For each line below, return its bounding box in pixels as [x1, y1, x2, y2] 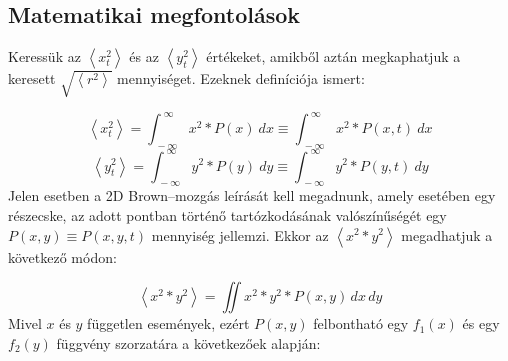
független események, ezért [87, 313, 250, 334]
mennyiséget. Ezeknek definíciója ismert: [117, 68, 365, 88]
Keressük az [8, 46, 81, 66]
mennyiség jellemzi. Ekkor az [151, 224, 329, 245]
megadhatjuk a [401, 224, 493, 245]
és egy [462, 313, 500, 334]
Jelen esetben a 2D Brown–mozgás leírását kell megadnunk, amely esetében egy [8, 185, 496, 206]
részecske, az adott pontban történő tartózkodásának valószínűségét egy [8, 204, 447, 225]
